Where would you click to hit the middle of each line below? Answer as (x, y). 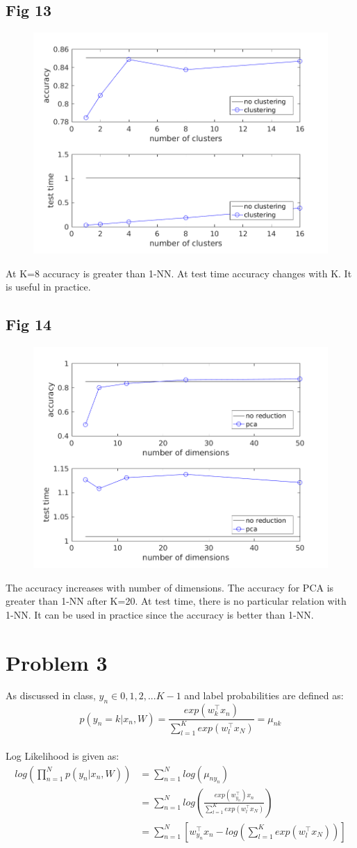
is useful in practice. (48, 287)
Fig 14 (29, 324)
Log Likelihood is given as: (63, 756)
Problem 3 (57, 662)
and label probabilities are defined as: (264, 695)
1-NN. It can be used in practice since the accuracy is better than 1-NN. (160, 614)
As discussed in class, (51, 695)
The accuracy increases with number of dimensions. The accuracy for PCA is (170, 587)
